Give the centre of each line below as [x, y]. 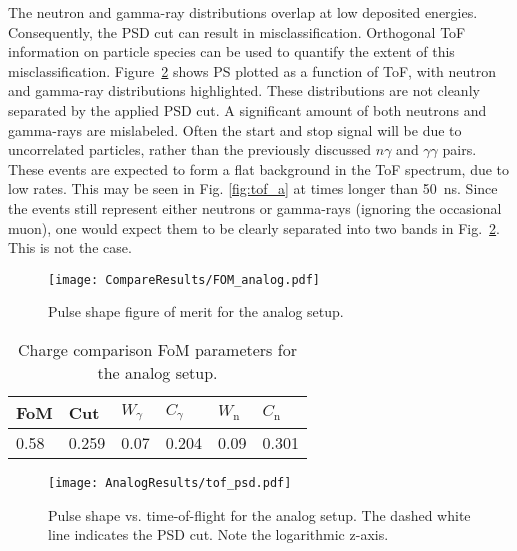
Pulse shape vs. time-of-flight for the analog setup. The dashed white [259, 514]
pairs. [459, 149]
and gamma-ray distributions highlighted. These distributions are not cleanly [244, 90]
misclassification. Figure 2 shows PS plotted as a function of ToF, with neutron [252, 70]
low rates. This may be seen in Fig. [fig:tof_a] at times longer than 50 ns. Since [253, 188]
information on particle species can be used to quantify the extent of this [231, 51]
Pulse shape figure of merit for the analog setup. [196, 311]
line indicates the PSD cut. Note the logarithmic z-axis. [218, 534]
